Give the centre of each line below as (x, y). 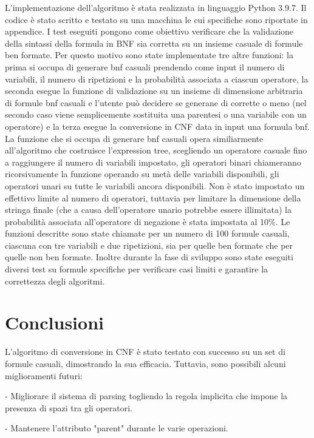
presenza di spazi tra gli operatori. (69, 407)
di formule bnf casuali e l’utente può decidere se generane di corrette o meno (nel (156, 102)
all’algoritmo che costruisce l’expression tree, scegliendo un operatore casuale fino (156, 150)
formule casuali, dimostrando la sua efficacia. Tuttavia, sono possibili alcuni (145, 363)
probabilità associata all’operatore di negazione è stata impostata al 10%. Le (148, 221)
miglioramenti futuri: (44, 375)
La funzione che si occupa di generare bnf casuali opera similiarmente (134, 138)
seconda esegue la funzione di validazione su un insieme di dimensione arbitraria (154, 91)
